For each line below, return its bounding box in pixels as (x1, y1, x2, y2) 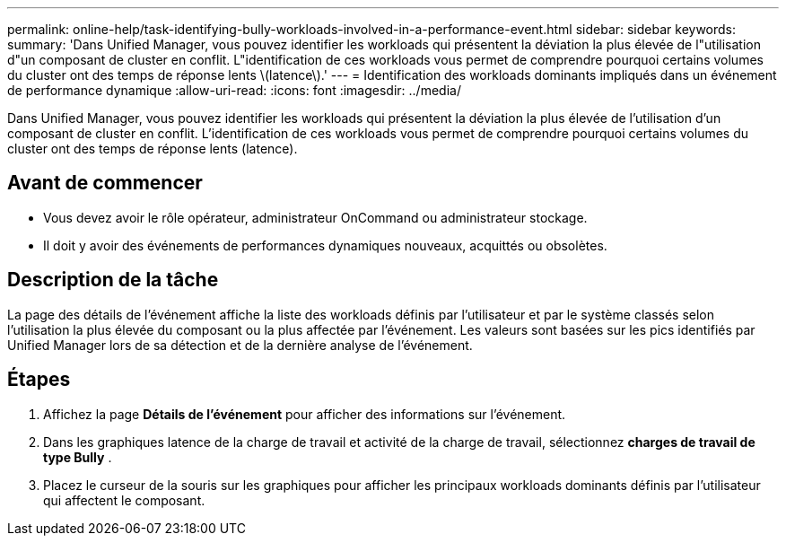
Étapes (7, 368, 71, 391)
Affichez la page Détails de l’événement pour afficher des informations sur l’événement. (43, 406, 566, 422)
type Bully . (43, 449, 112, 465)
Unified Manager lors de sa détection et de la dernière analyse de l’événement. (7, 337, 473, 353)
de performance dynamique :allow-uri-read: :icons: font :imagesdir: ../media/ (7, 83, 461, 98)
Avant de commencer (7, 171, 203, 195)
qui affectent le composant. (43, 492, 205, 508)
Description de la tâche (7, 268, 219, 292)
